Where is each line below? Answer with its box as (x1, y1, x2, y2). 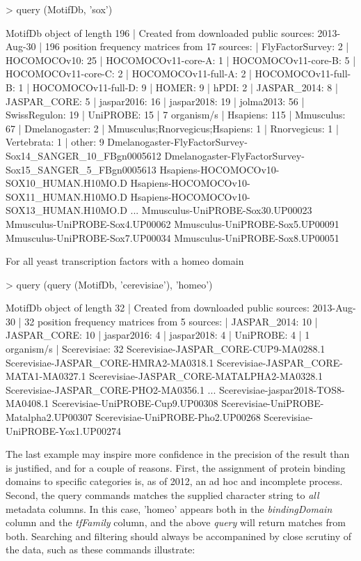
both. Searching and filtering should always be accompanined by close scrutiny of (6, 528, 352, 543)
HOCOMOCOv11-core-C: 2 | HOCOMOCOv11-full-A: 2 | (6, 66, 252, 81)
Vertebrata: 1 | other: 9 (6, 135, 104, 149)
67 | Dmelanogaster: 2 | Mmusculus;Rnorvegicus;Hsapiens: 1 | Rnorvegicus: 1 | (6, 121, 339, 135)
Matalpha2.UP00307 (6, 410, 93, 424)
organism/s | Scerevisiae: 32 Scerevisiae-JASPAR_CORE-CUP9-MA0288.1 (6, 341, 326, 356)
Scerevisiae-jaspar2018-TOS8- (218, 382, 345, 397)
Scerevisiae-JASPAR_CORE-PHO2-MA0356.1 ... (6, 382, 216, 397)
